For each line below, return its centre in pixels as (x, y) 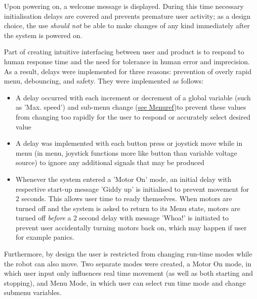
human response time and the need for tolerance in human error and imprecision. (127, 61)
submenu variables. (33, 292)
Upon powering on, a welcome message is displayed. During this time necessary (124, 6)
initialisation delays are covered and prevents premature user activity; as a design (127, 16)
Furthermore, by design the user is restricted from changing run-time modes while (128, 254)
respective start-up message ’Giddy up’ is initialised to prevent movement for (132, 189)
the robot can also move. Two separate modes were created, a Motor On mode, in (128, 263)
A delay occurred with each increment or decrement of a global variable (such (133, 97)
